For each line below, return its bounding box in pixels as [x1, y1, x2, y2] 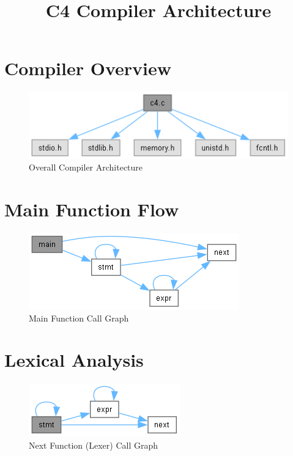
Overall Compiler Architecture [29, 161, 143, 174]
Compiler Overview [4, 56, 171, 81]
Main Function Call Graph [29, 311, 129, 324]
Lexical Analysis [4, 347, 144, 372]
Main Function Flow [4, 197, 179, 222]
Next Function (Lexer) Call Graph [29, 438, 158, 451]
